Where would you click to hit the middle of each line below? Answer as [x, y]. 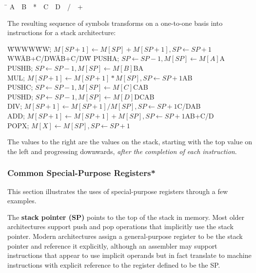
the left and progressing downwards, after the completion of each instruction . [122, 151]
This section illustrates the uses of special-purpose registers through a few [118, 191]
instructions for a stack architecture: [62, 32]
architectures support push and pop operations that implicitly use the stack [120, 226]
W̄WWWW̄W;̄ [30, 49]
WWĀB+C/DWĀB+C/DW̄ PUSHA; [63, 58]
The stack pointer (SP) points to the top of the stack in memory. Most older [126, 217]
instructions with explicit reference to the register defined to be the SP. [114, 264]
